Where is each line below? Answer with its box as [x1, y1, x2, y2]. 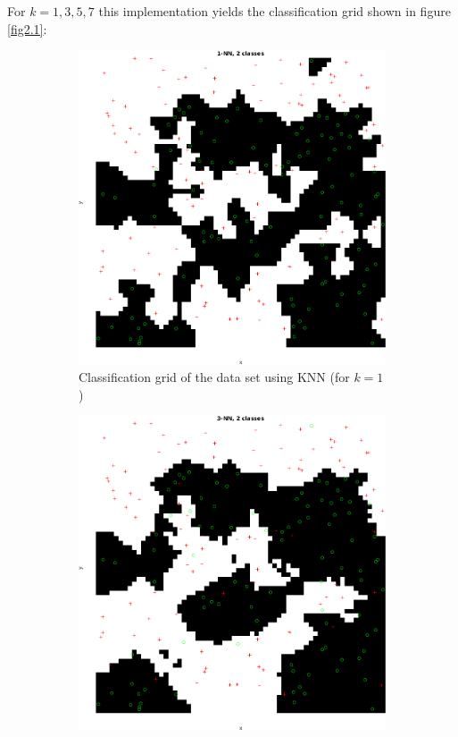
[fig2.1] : [7, 19, 47, 38]
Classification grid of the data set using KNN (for [79, 368, 350, 386]
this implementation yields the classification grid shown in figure [98, 2, 451, 21]
